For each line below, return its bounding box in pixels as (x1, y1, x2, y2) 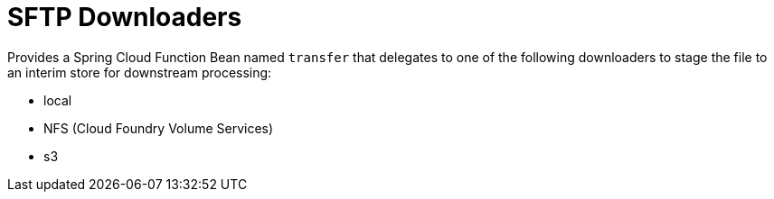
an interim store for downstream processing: (7, 64, 272, 80)
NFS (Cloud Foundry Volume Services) (43, 120, 274, 136)
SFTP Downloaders (7, 2, 242, 32)
